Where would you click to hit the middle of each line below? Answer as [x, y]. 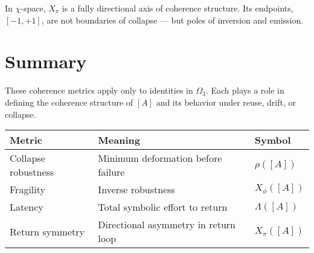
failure [111, 172]
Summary [46, 61]
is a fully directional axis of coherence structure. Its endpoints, [178, 8]
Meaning [119, 140]
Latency [27, 207]
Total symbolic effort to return [163, 207]
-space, [33, 8]
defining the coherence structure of [69, 102]
